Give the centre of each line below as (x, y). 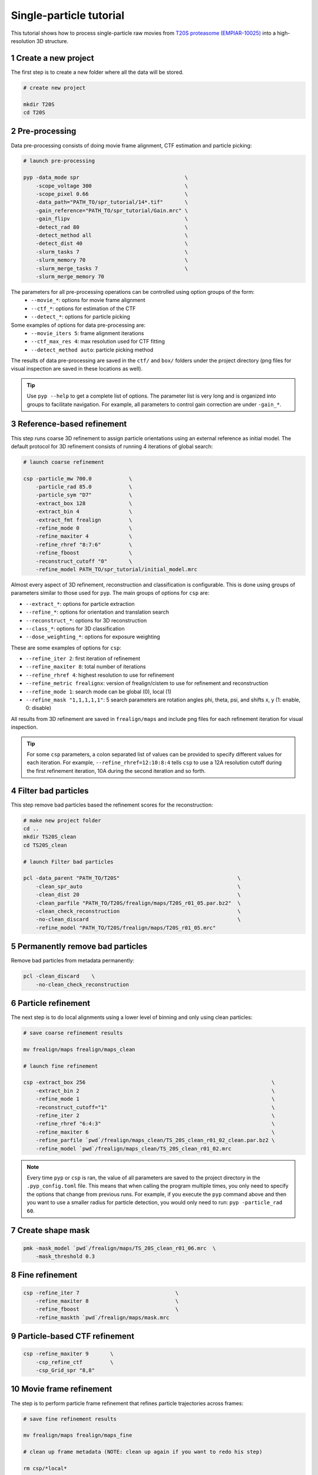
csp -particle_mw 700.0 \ (78, 478)
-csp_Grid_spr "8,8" (65, 1371)
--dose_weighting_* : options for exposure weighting (93, 637)
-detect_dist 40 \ (112, 244)
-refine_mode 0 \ (84, 528)
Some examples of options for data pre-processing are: (78, 325)
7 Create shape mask (50, 1230)
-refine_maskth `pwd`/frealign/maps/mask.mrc (102, 1317)
